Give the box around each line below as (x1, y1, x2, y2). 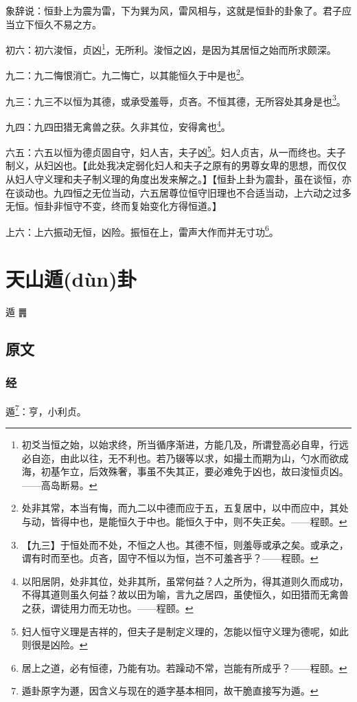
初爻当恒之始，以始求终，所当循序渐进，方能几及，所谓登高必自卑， (21, 437, 330, 452)
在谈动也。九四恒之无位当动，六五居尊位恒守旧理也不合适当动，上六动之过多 (5, 185, 352, 199)
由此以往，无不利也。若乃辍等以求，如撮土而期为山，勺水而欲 (60, 450, 339, 465)
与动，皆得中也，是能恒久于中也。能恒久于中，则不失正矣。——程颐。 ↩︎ (21, 514, 347, 528)
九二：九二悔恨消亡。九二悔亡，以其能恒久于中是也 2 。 (5, 66, 250, 83)
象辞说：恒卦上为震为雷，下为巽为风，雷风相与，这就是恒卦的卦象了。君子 (5, 3, 342, 17)
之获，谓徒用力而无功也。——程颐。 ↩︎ (21, 600, 194, 615)
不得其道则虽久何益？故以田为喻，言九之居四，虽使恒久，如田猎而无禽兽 (21, 587, 349, 602)
